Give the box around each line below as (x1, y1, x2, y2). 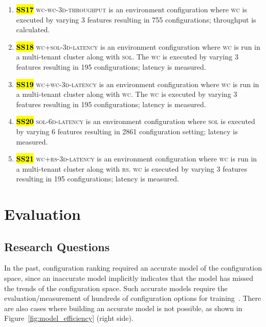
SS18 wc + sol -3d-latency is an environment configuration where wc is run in (16, 41, 260, 52)
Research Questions (4, 238, 110, 254)
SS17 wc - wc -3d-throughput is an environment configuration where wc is (16, 4, 247, 14)
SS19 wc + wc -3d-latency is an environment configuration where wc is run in (16, 78, 259, 89)
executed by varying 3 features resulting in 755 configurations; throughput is (16, 14, 256, 25)
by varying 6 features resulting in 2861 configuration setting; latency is (16, 126, 238, 136)
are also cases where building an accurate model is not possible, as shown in (4, 302, 242, 313)
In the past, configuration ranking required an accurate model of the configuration (4, 262, 262, 273)
